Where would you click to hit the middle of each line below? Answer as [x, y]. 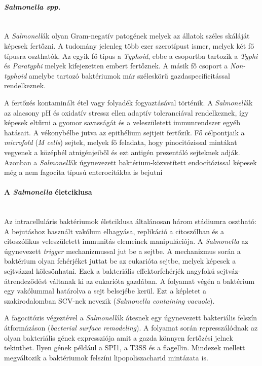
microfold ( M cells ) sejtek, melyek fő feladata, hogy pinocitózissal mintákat [121, 142]
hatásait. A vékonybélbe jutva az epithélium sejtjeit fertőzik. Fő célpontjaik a [124, 132]
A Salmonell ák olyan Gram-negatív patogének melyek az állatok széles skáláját [127, 36]
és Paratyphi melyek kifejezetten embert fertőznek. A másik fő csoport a [116, 66]
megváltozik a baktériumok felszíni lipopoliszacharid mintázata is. [106, 357]
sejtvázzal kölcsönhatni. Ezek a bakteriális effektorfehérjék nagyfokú [109, 271]
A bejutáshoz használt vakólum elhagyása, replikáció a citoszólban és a [114, 231]
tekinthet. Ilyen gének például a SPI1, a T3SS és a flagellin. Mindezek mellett [125, 347]
